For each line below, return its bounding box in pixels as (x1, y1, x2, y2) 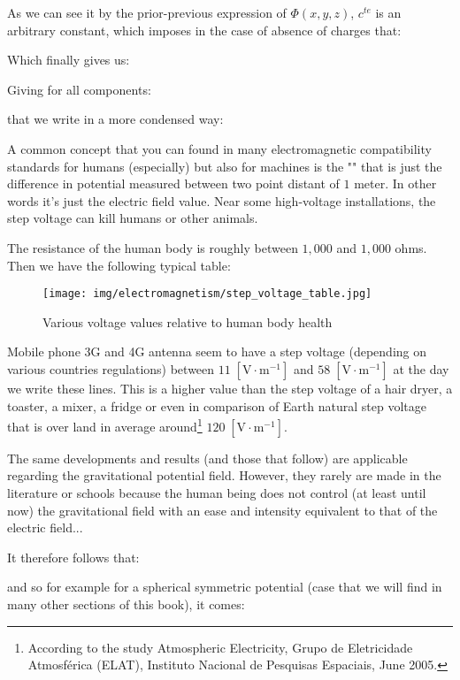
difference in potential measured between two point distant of (7, 174, 340, 193)
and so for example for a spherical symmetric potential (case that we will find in (7, 577, 442, 596)
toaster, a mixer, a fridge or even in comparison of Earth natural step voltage (7, 396, 426, 415)
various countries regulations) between (7, 359, 215, 378)
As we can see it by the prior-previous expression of (7, 4, 287, 21)
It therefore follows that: (7, 547, 140, 566)
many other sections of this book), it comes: (7, 594, 245, 613)
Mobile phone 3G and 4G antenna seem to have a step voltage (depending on (7, 342, 427, 361)
